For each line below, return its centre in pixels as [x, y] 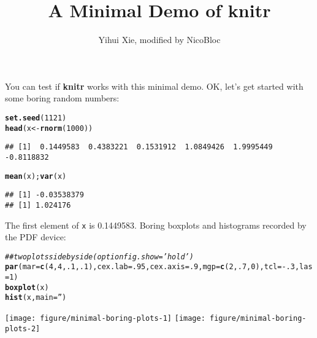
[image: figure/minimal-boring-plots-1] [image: [105, 319]
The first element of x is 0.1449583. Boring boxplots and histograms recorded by [156, 225]
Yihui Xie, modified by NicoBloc [159, 40]
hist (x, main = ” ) [36, 298]
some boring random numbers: [62, 98]
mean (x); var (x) [36, 176]
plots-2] [23, 328]
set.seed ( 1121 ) [36, 118]
